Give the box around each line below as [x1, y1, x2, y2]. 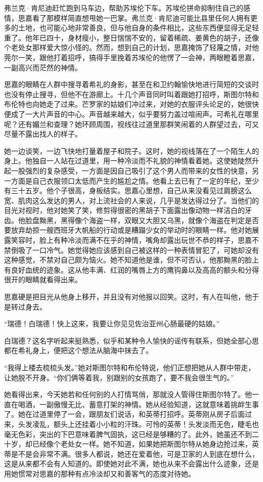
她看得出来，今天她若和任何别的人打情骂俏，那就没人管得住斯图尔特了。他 [4, 389, 252, 400]
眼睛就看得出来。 [25, 274, 82, 285]
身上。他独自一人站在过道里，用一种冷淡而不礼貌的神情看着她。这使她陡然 [4, 155, 252, 166]
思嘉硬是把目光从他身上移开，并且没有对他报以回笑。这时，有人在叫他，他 [4, 291, 252, 302]
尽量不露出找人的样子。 [4, 128, 82, 139]
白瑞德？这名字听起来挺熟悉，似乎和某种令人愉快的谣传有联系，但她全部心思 [4, 335, 259, 345]
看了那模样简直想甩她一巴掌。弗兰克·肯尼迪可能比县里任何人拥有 [32, 12, 250, 23]
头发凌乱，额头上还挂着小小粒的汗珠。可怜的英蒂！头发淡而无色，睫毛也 [18, 418, 259, 429]
